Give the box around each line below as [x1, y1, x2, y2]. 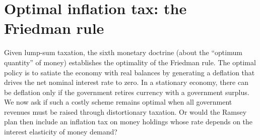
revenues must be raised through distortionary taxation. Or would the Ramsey [4, 106, 247, 117]
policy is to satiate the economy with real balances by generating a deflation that [4, 67, 255, 77]
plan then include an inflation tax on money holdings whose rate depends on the [4, 116, 253, 127]
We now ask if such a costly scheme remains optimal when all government [4, 97, 232, 107]
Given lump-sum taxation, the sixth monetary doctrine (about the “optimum [4, 47, 242, 58]
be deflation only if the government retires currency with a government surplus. [4, 86, 249, 97]
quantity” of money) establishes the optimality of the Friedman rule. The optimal [4, 57, 256, 67]
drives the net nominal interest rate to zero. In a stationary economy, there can [4, 77, 248, 87]
